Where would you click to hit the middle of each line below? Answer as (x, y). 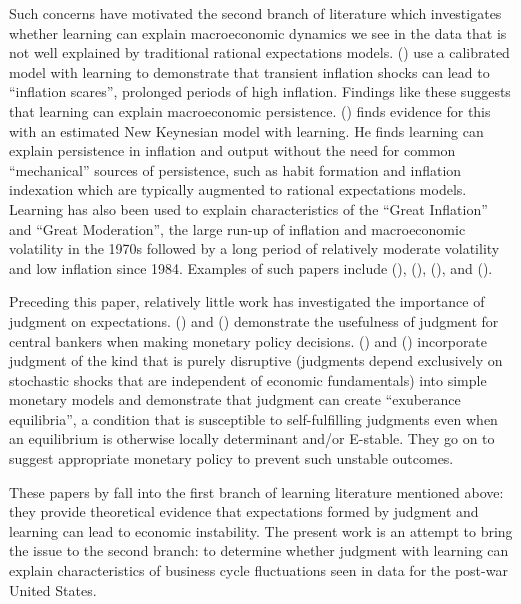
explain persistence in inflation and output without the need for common (232, 150)
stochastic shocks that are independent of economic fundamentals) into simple (248, 379)
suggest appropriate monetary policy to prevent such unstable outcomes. (231, 458)
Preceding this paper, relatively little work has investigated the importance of (247, 301)
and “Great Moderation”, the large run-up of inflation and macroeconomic (237, 228)
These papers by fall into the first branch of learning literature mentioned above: (256, 491)
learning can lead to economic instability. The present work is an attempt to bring (261, 530)
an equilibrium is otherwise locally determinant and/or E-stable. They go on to (252, 438)
